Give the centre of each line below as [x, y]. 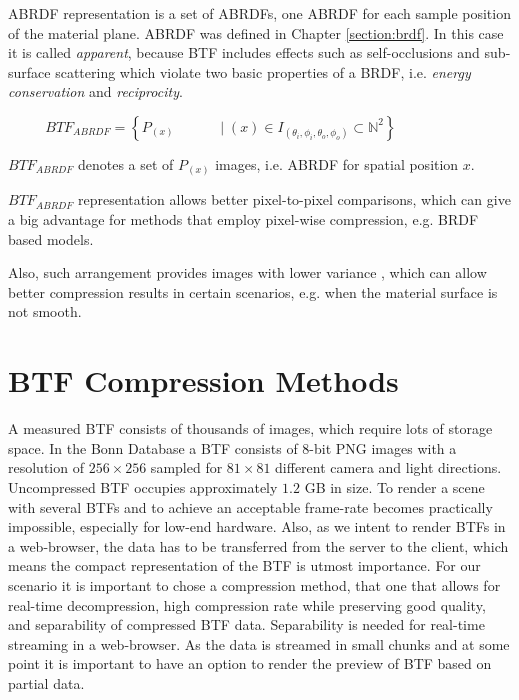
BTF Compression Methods [203, 380]
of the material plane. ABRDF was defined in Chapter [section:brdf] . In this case [256, 32]
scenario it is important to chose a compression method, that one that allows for [254, 584]
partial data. [46, 682]
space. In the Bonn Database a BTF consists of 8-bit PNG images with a [232, 447]
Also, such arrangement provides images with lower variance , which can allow [247, 272]
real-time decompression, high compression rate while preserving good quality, [247, 604]
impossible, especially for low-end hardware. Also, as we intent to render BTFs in [257, 526]
